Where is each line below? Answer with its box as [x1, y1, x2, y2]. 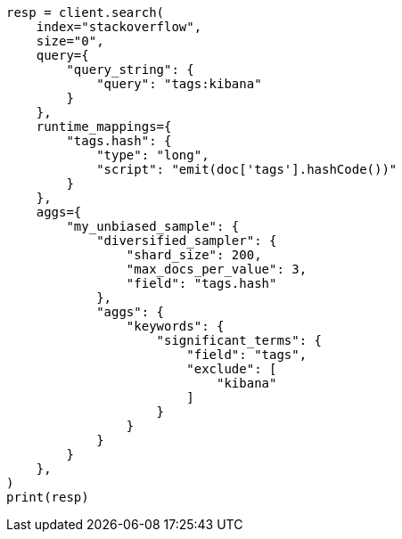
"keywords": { [126, 319, 225, 333]
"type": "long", [96, 148, 209, 162]
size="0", [36, 34, 104, 48]
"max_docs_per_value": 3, [126, 262, 308, 276]
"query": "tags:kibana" [96, 77, 262, 91]
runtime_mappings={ [36, 119, 172, 134]
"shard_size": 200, [126, 248, 262, 262]
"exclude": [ [186, 362, 277, 376]
